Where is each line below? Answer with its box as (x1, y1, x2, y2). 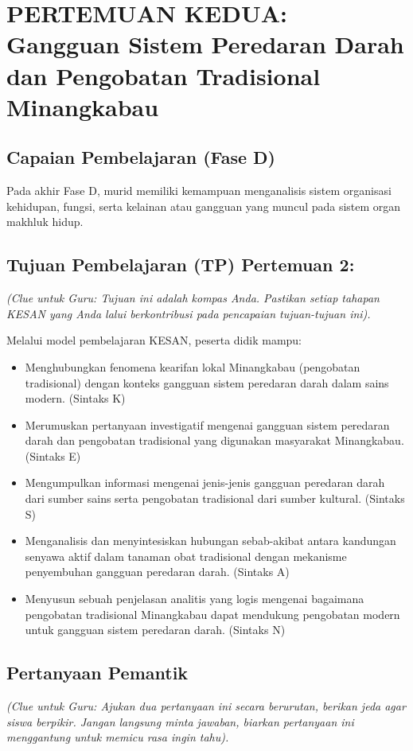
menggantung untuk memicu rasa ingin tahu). (6, 729, 229, 745)
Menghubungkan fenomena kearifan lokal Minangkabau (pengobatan (25, 358, 360, 375)
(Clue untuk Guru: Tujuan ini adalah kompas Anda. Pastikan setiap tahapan (6, 290, 380, 306)
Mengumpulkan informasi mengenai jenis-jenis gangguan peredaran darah (25, 474, 385, 491)
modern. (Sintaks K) (25, 390, 126, 407)
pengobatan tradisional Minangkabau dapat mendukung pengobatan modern (25, 605, 400, 622)
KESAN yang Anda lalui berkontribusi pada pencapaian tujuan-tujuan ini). (6, 305, 371, 321)
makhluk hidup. (6, 213, 84, 230)
